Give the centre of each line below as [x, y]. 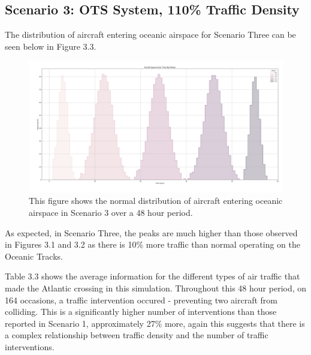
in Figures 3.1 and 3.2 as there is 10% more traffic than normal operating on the [153, 244]
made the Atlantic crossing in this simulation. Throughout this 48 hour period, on [156, 288]
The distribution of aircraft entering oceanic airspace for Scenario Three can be [150, 34]
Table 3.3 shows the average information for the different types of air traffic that [153, 276]
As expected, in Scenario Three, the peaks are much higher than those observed [151, 232]
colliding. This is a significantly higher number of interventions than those [141, 312]
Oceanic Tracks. [34, 256]
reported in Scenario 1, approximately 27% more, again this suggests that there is [155, 323]
